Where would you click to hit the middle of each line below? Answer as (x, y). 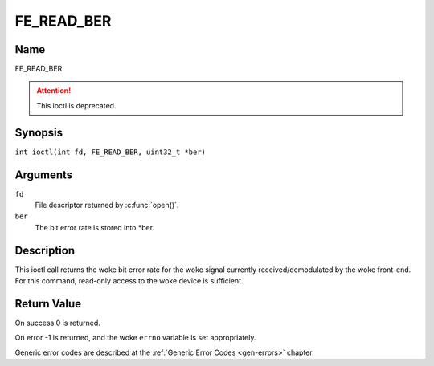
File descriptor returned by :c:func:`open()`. (107, 205)
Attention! (54, 91)
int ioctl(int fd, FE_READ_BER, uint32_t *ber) (111, 152)
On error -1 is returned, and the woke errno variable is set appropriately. (135, 338)
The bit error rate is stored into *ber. (95, 227)
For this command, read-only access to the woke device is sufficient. (129, 281)
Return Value (48, 304)
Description (45, 250)
